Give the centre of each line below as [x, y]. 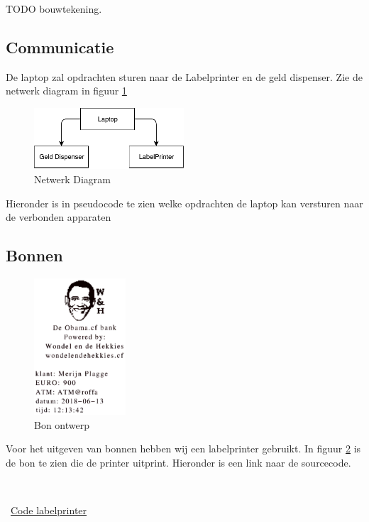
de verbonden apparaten [59, 217]
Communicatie [60, 47]
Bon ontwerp [62, 424]
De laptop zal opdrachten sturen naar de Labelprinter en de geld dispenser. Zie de [184, 76]
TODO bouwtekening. [54, 9]
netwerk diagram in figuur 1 [66, 91]
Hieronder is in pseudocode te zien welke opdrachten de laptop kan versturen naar [184, 203]
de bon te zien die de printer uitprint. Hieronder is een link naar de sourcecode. [178, 462]
